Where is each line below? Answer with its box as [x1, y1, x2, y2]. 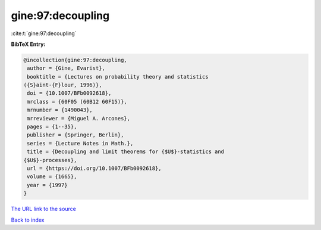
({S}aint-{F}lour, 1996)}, [23, 82, 102, 89]
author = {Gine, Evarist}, [27, 65, 105, 72]
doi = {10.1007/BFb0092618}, [27, 90, 112, 97]
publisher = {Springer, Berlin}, [27, 132, 124, 138]
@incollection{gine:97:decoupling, [23, 57, 127, 63]
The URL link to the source [11, 206, 77, 213]
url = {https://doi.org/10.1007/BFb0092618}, [27, 165, 162, 172]
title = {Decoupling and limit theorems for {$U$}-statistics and [27, 148, 225, 155]
